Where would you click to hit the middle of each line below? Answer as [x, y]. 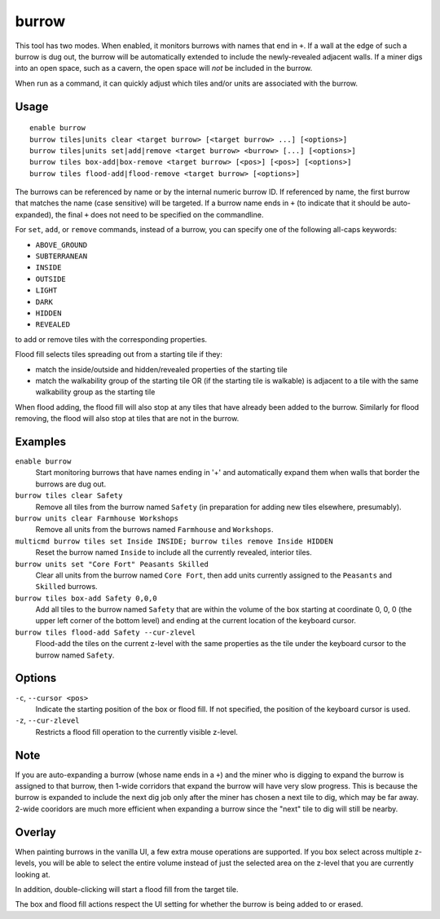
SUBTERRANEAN [62, 256]
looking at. [33, 874]
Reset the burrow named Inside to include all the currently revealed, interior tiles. [174, 552]
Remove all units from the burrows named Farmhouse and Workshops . [154, 530]
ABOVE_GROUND [62, 245]
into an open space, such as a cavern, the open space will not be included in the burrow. [164, 68]
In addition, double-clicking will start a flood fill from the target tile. [127, 889]
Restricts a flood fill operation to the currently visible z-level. [136, 732]
